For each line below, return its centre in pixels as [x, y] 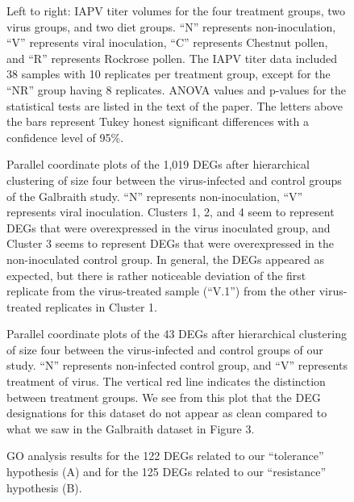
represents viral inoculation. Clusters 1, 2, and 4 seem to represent [171, 212]
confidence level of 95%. [65, 137]
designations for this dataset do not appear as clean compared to [167, 413]
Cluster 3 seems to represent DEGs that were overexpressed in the [171, 243]
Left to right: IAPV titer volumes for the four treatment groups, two [176, 10]
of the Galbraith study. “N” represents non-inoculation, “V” [155, 196]
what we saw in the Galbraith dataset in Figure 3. [131, 428]
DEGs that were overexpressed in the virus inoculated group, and [169, 227]
